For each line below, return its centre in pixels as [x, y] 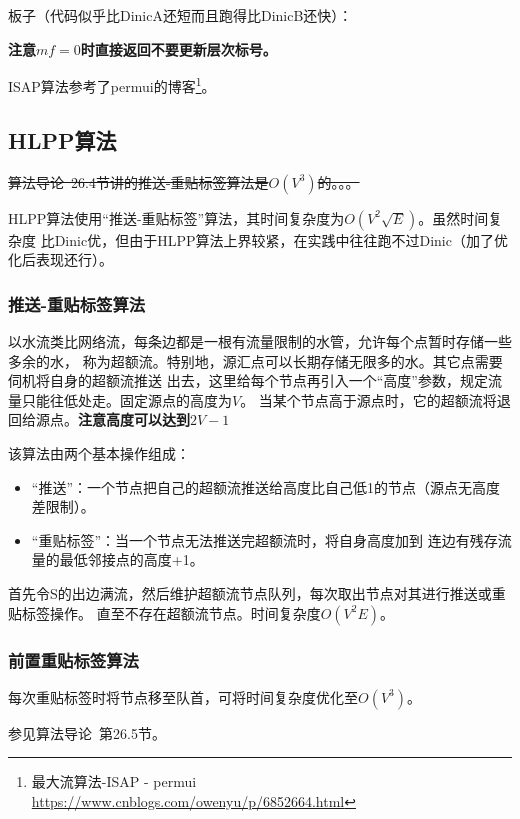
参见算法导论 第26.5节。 [87, 732]
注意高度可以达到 [134, 419]
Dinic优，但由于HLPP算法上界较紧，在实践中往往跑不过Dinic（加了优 [281, 239]
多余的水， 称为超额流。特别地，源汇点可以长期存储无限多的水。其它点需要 [255, 360]
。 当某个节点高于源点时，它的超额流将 [368, 399]
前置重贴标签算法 [73, 659]
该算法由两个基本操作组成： [99, 453]
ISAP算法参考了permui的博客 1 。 [112, 84]
